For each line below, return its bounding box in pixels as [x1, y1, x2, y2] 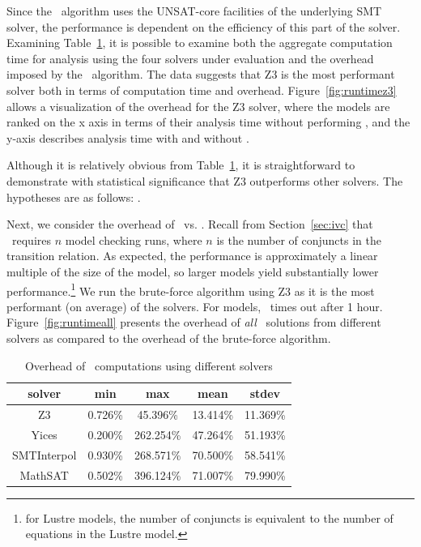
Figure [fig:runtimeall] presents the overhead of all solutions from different [6, 314, 381, 331]
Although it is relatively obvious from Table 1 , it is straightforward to [6, 156, 355, 173]
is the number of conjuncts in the [216, 231, 381, 248]
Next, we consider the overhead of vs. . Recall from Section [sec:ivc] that [6, 216, 373, 233]
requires [11, 231, 51, 248]
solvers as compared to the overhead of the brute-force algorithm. [6, 329, 331, 346]
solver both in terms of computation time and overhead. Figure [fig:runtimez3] [6, 81, 397, 98]
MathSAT [19, 466, 69, 483]
